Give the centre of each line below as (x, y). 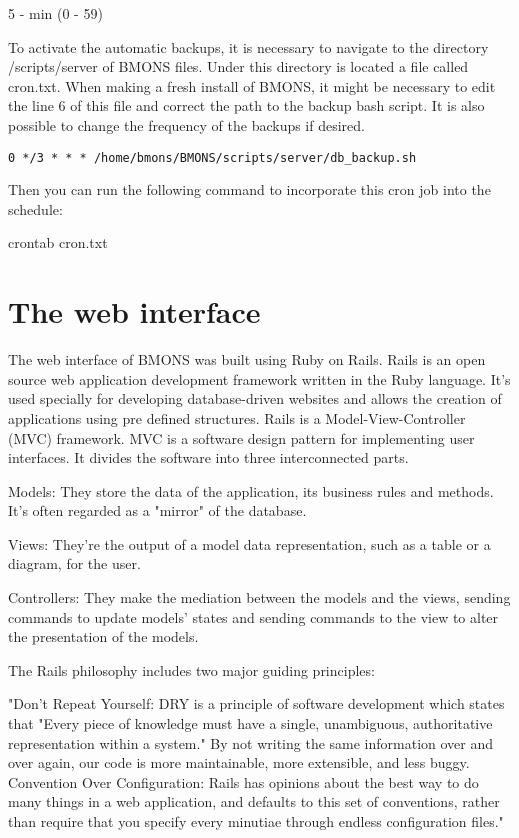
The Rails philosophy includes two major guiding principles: (191, 669)
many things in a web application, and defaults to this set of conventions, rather (254, 801)
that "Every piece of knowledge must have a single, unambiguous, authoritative (250, 723)
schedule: (35, 208)
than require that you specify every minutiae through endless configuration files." (256, 821)
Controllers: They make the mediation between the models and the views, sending (259, 597)
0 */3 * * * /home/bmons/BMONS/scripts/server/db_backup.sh (212, 157)
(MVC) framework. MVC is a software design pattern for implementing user (241, 437)
